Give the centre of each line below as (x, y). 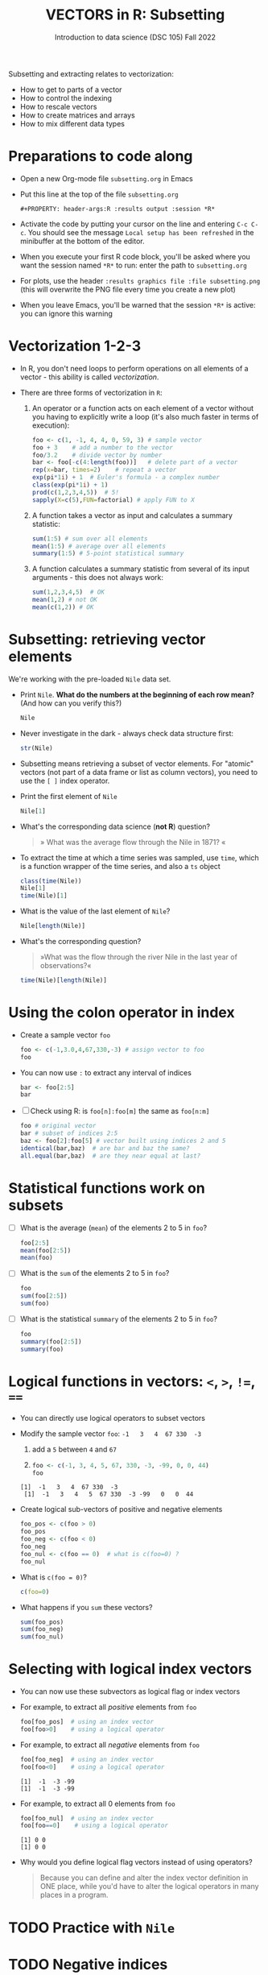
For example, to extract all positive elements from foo (108, 1707)
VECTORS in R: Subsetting (135, 15)
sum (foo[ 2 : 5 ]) (43, 1296)
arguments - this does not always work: (97, 578)
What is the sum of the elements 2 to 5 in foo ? (95, 1273)
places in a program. (74, 1895)
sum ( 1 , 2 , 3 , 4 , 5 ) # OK (68, 592)
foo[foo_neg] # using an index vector (87, 1759)
